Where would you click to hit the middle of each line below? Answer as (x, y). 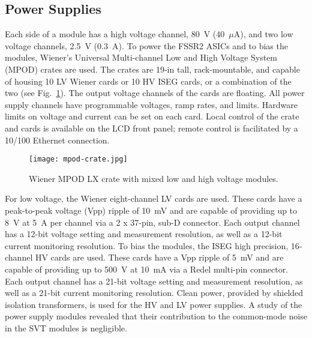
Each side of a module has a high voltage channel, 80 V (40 (115, 34)
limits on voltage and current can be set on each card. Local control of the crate (152, 116)
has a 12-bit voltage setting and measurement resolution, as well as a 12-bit (144, 234)
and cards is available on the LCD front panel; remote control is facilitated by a (151, 128)
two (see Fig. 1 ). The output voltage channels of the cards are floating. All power (155, 93)
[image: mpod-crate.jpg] (78, 159)
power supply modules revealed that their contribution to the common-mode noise (156, 316)
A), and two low (263, 34)
